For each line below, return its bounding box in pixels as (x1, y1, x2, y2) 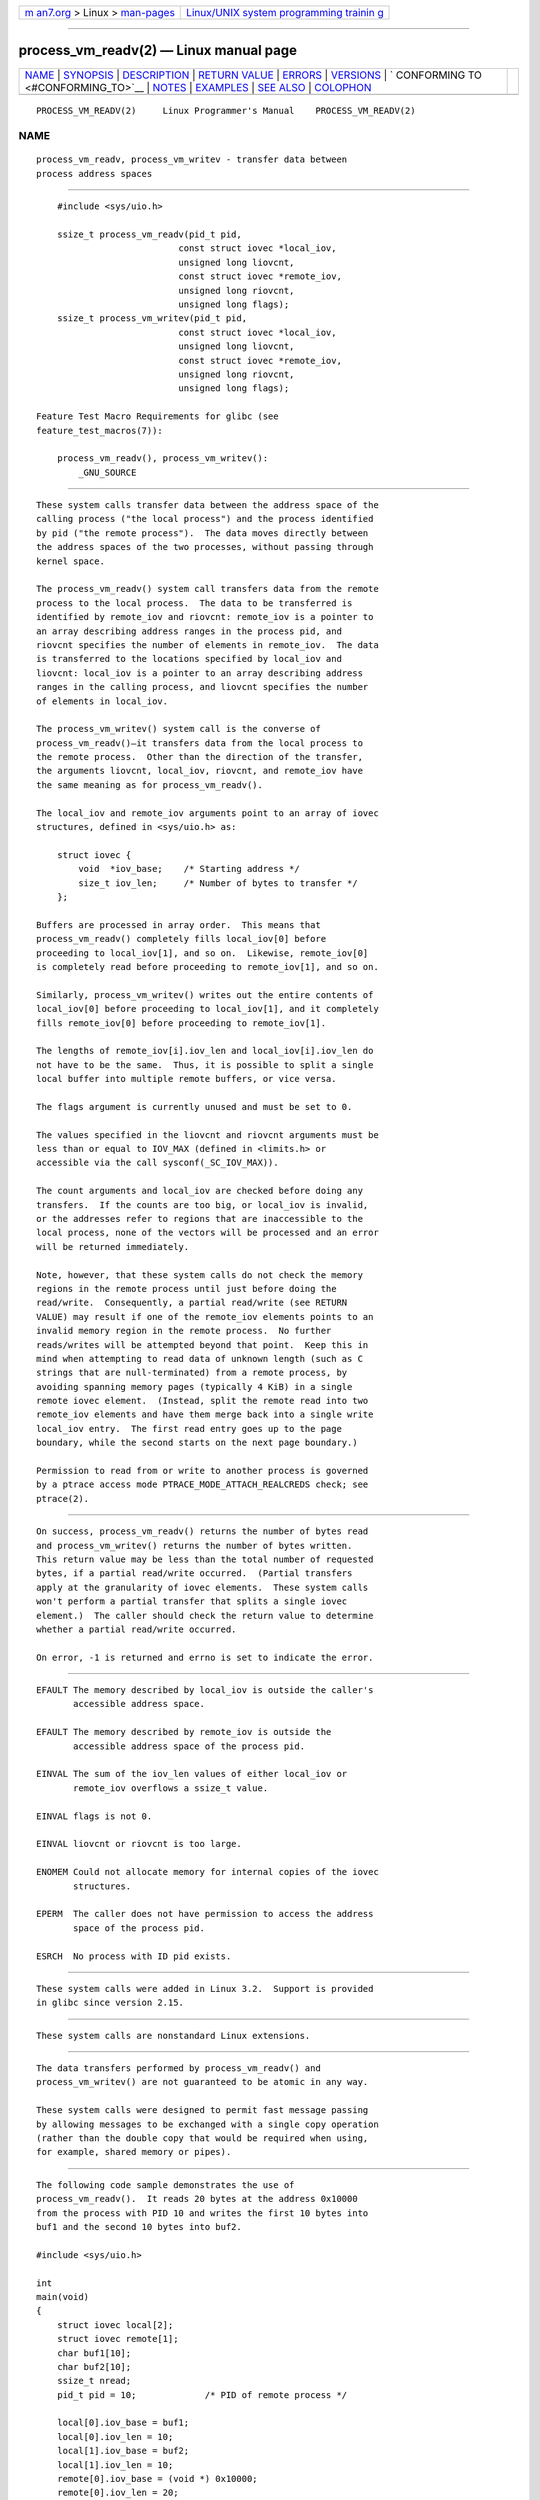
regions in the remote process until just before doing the (36, 1283, 337, 1294)
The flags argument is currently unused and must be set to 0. (36, 1101, 353, 1112)
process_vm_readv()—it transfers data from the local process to (36, 737, 364, 749)
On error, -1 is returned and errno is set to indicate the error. (36, 1651, 374, 1663)
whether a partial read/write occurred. (36, 1623, 237, 1635)
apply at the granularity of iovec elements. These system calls (36, 1581, 369, 1593)
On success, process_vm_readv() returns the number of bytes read (36, 1526, 369, 1537)
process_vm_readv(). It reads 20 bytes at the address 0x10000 (36, 2193, 359, 2205)
